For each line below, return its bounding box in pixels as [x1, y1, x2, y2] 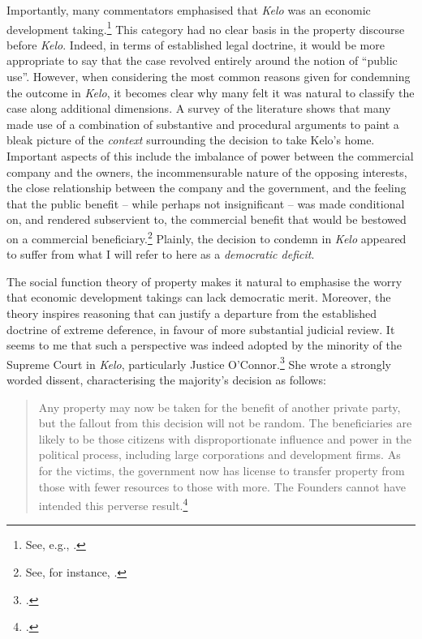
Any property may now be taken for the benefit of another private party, [38, 398, 401, 415]
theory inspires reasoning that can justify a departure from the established [6, 305, 377, 321]
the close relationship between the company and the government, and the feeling [6, 179, 407, 196]
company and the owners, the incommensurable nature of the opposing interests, [6, 163, 407, 180]
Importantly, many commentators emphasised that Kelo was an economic [6, 2, 371, 18]
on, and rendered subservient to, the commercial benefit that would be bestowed [6, 211, 407, 228]
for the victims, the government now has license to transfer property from [38, 462, 405, 478]
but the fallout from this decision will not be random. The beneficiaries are [38, 414, 412, 431]
